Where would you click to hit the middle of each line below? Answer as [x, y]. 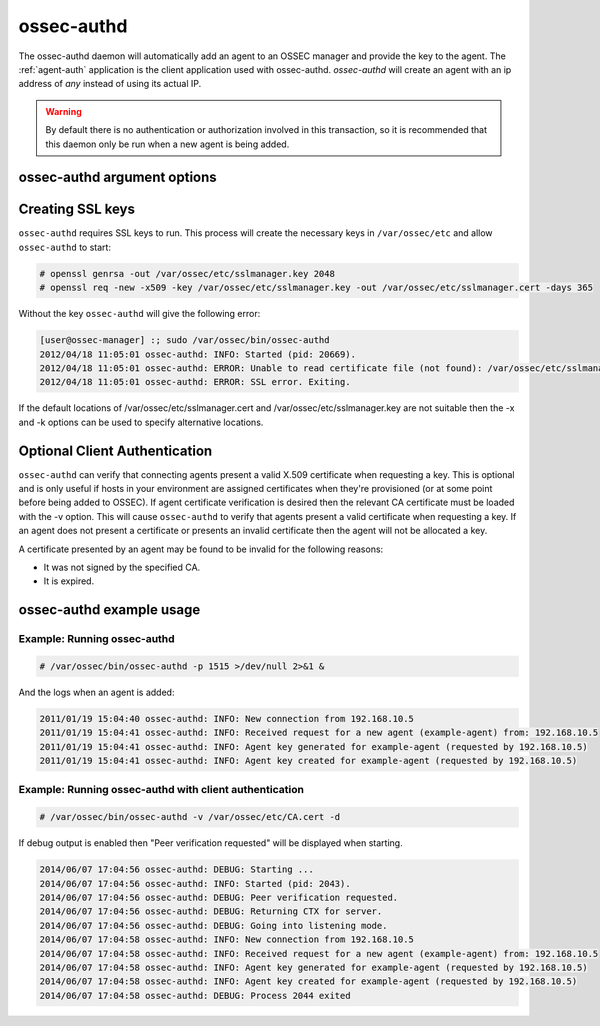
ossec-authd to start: [65, 247]
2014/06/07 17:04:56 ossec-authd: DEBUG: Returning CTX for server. [211, 911]
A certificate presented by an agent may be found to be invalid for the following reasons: [201, 549]
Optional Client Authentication [115, 450]
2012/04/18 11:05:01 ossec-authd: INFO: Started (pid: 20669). [198, 354]
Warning [63, 111]
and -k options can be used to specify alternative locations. [141, 422]
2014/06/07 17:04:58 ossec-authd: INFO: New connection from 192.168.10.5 [227, 939]
